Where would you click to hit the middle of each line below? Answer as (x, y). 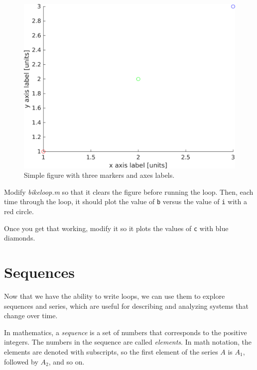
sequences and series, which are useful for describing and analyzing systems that (126, 306)
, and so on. (66, 361)
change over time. (31, 315)
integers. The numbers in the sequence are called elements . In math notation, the (128, 342)
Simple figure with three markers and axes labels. (99, 175)
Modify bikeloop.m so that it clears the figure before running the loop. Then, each (129, 191)
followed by (21, 361)
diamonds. (20, 238)
